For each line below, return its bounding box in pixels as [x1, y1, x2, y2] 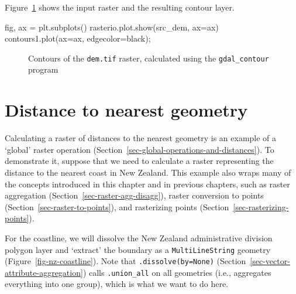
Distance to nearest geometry [5, 98, 248, 122]
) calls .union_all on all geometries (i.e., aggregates [82, 266, 271, 278]
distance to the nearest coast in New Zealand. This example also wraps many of [5, 166, 291, 178]
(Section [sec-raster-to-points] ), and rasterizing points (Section [5, 200, 229, 213]
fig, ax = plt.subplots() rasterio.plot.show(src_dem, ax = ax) [5, 20, 219, 33]
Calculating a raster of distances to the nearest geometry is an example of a [5, 132, 277, 144]
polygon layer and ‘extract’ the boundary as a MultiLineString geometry [5, 243, 271, 255]
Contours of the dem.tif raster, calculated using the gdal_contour [28, 52, 269, 64]
